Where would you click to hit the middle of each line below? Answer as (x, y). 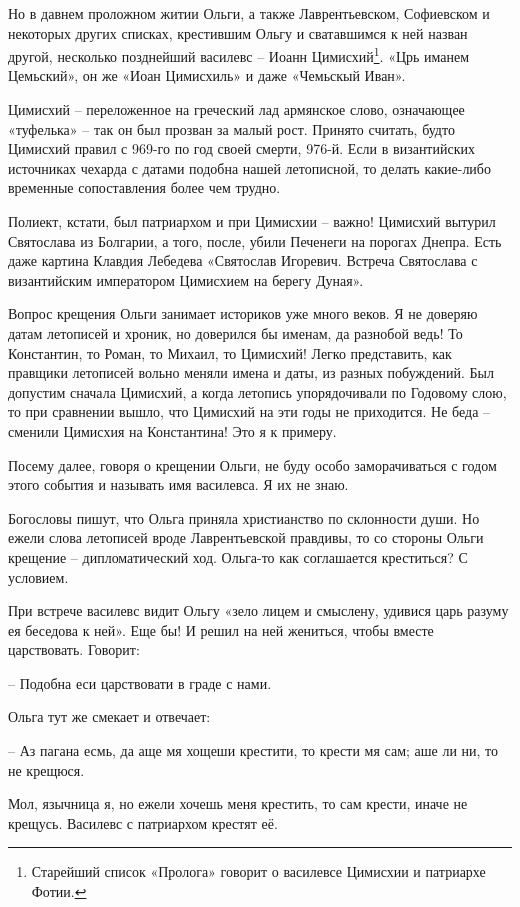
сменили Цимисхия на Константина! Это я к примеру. (172, 430)
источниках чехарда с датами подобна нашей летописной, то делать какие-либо (249, 167)
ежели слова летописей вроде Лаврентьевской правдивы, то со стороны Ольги (246, 537)
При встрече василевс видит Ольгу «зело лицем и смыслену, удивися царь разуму (258, 610)
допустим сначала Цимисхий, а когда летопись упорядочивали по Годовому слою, (257, 391)
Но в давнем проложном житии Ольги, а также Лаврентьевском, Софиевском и (249, 13)
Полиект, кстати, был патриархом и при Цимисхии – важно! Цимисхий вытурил (252, 221)
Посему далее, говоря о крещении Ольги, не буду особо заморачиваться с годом (252, 464)
